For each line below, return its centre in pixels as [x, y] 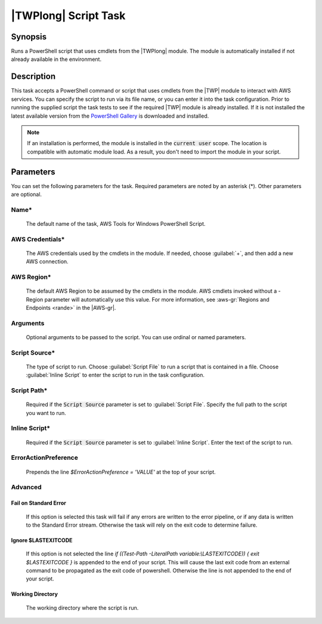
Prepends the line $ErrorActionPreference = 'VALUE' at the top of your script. [121, 472]
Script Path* [29, 391]
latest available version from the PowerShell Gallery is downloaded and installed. [110, 116]
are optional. [26, 194]
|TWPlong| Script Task [68, 16]
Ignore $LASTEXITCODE [42, 540]
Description [33, 77]
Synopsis [29, 37]
